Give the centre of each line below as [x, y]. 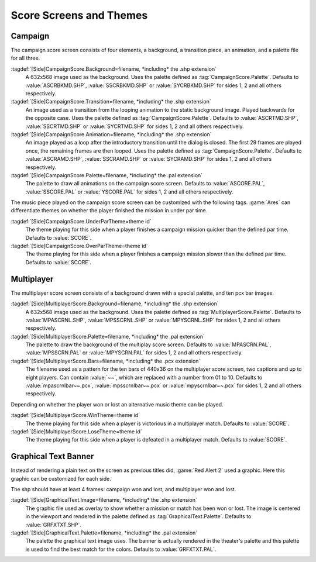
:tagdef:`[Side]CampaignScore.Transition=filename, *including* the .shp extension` [111, 102]
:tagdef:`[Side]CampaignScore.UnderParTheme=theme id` [81, 221]
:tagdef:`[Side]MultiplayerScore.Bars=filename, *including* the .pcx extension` [106, 361]
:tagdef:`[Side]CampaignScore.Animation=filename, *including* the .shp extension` [111, 134]
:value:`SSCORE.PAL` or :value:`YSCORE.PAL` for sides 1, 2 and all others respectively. [129, 192]
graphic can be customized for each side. [61, 478]
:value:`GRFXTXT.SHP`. [54, 525]
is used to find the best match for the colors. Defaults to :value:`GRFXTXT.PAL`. [121, 549]
